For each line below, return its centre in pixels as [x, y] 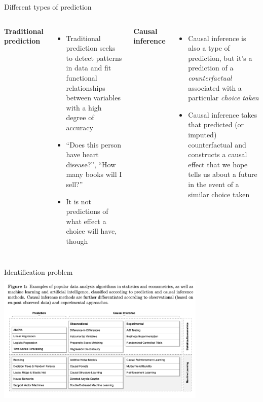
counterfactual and [217, 144]
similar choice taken [219, 194]
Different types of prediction [48, 7]
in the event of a [214, 184]
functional [82, 77]
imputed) [202, 134]
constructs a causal [218, 154]
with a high [84, 107]
